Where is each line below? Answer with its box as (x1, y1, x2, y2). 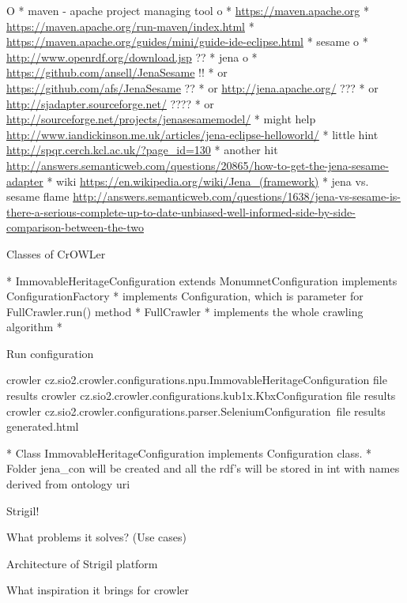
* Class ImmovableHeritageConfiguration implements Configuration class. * (6, 444, 372, 461)
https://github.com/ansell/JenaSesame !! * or (6, 64, 228, 81)
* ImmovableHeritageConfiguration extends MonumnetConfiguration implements (6, 272, 398, 288)
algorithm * (6, 318, 62, 335)
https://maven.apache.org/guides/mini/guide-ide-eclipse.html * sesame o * (6, 33, 368, 50)
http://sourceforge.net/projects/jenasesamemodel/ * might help (6, 111, 316, 127)
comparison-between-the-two (6, 219, 144, 236)
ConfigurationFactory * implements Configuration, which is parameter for (6, 288, 364, 304)
